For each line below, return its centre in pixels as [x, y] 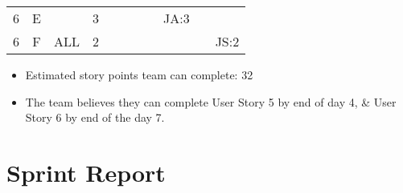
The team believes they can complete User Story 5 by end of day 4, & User [211, 101]
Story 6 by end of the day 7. [95, 117]
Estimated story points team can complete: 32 [139, 74]
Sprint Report [86, 172]
